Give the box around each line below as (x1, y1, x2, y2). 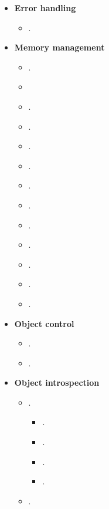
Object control (14, 317, 74, 329)
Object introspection (14, 376, 100, 389)
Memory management (14, 41, 105, 53)
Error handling (14, 2, 76, 14)
